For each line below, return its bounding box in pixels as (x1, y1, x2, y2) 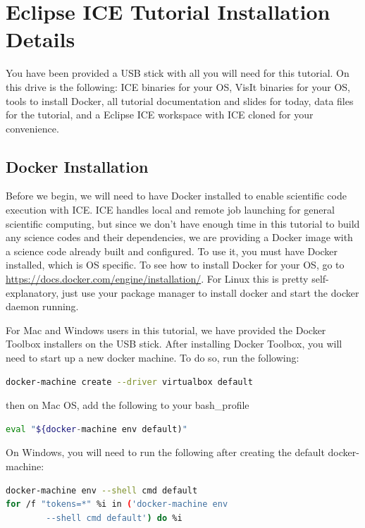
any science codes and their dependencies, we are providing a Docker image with (6, 230, 353, 245)
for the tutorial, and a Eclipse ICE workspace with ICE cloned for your (6, 107, 314, 122)
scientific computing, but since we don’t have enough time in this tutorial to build (6, 216, 360, 231)
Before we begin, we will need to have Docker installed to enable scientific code (6, 188, 347, 203)
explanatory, (6, 285, 59, 300)
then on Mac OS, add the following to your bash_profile (6, 398, 249, 412)
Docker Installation (6, 155, 149, 177)
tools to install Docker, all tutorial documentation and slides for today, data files (6, 93, 354, 108)
